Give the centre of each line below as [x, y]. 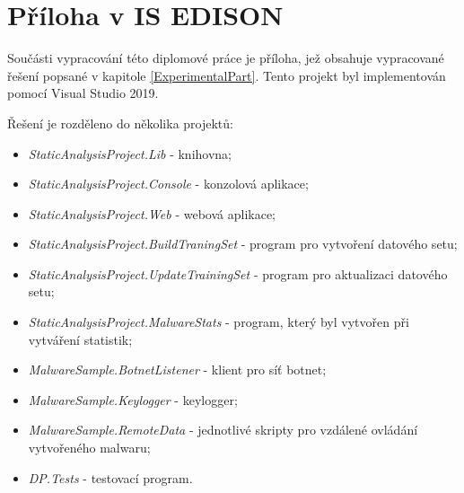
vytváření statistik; [80, 339]
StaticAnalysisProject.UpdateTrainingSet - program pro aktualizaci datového [238, 273]
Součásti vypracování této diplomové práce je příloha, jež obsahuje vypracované [226, 58]
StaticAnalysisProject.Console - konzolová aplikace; [168, 184]
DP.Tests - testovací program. [110, 477]
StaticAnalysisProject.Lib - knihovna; [130, 153]
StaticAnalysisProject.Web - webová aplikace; [152, 213]
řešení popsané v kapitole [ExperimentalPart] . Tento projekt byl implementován [227, 75]
